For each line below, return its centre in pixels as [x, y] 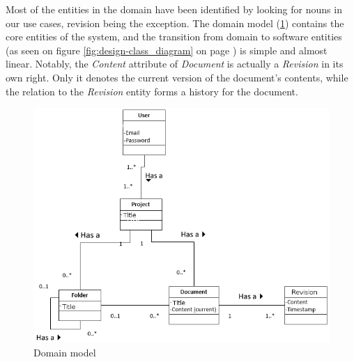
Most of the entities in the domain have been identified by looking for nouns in [174, 9]
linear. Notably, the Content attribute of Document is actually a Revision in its [175, 64]
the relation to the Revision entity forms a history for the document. [152, 91]
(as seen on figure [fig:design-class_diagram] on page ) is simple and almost [167, 50]
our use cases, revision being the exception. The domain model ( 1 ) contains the [175, 23]
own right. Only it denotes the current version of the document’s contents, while [177, 77]
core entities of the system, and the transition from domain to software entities [174, 37]
